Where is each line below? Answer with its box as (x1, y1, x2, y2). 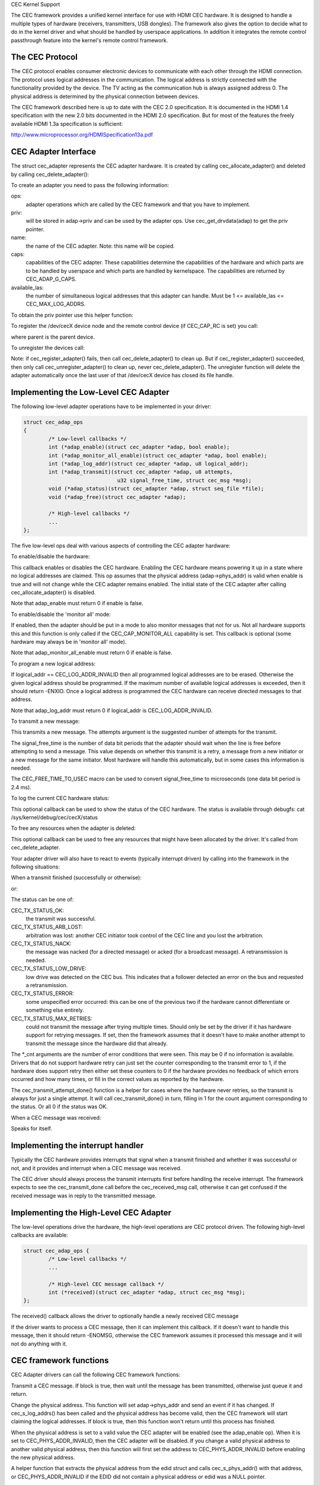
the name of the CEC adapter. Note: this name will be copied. (25, 242, 175, 249)
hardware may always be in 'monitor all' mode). (11, 638, 127, 645)
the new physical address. (11, 1454, 75, 1461)
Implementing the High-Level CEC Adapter (11, 1208, 172, 1218)
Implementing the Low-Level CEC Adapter (11, 387, 169, 397)
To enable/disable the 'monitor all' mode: (11, 611, 111, 618)
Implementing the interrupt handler (11, 1140, 144, 1151)
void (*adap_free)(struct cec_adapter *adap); (48, 494, 186, 500)
